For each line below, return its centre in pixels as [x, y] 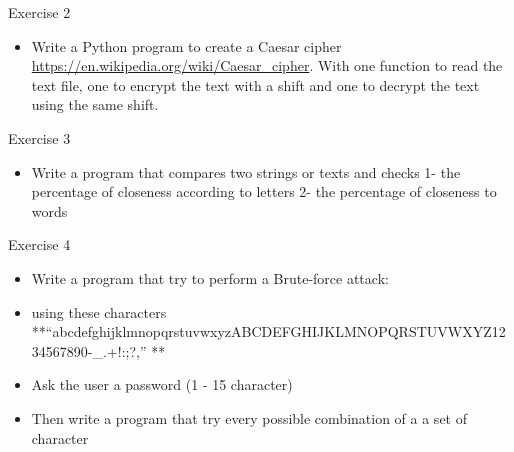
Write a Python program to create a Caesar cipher [186, 45]
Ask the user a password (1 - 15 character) [162, 384]
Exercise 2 [39, 12]
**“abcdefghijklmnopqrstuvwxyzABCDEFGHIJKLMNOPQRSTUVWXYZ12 [268, 331]
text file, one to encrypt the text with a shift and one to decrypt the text [255, 84]
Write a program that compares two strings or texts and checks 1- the [246, 171]
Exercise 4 [39, 244]
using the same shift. [95, 104]
